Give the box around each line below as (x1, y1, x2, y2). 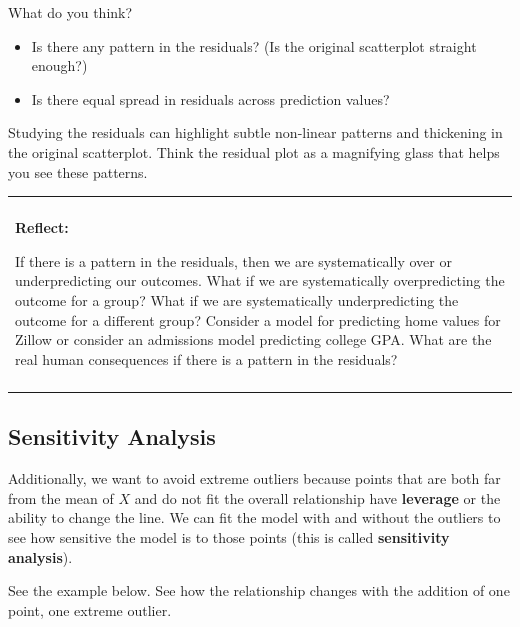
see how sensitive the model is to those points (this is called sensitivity (8, 527, 450, 548)
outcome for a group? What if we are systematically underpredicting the (15, 289, 459, 310)
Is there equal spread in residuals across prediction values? (31, 88, 390, 109)
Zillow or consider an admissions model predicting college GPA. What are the (15, 329, 492, 350)
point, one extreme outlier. (8, 599, 172, 620)
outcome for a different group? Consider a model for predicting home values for (15, 309, 501, 330)
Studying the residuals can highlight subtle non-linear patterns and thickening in (8, 122, 503, 143)
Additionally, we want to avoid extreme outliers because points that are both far (8, 468, 501, 489)
